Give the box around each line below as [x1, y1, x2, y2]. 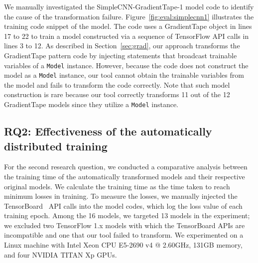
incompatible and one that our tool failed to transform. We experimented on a [4, 230, 244, 240]
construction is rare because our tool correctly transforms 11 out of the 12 [4, 89, 230, 100]
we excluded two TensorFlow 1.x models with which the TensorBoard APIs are [4, 220, 245, 230]
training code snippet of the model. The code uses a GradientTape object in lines [4, 21, 252, 31]
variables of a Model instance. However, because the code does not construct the [4, 60, 249, 70]
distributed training [4, 138, 108, 153]
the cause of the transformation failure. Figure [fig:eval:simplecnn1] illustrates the [4, 11, 254, 21]
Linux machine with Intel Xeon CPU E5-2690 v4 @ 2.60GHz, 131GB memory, [4, 240, 243, 250]
